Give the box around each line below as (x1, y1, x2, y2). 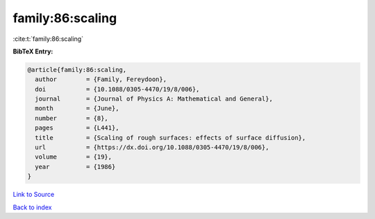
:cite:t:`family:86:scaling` (12, 35, 83, 43)
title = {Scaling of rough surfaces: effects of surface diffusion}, (35, 134, 306, 141)
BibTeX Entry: (12, 47, 53, 55)
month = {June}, (35, 105, 119, 112)
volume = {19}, (35, 153, 112, 161)
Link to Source (12, 191, 55, 199)
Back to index (12, 203, 52, 211)
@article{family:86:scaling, (27, 66, 127, 73)
